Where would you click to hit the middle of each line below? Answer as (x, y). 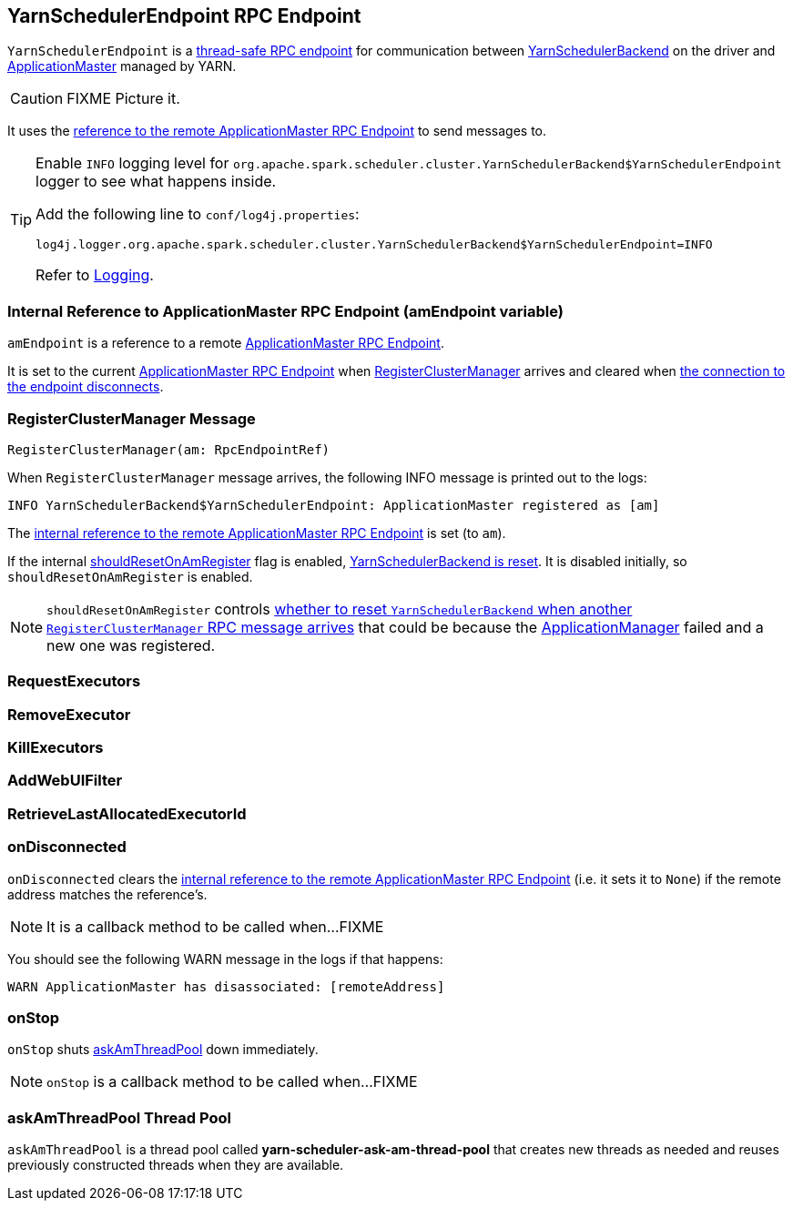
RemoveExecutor (69, 714)
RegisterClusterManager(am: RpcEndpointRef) (169, 449)
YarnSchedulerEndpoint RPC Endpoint (184, 16)
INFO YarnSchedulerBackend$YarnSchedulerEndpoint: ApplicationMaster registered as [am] (334, 505)
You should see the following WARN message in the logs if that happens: (225, 959)
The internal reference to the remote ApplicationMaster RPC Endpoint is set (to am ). (257, 533)
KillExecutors (56, 748)
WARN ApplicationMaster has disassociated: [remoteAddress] (226, 986)
